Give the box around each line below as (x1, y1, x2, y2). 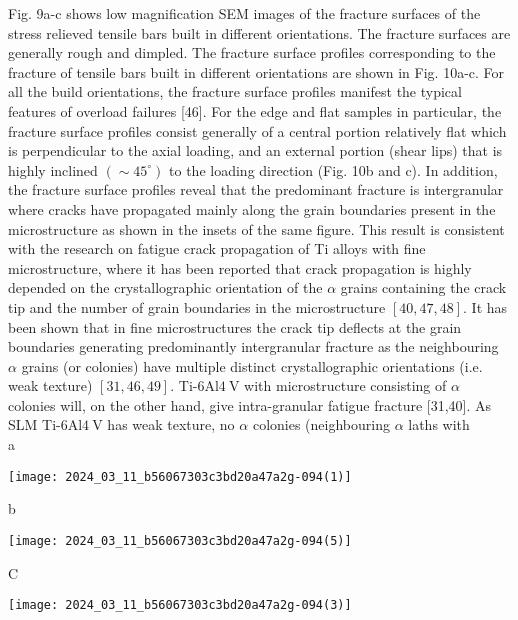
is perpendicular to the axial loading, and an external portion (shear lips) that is (8, 140, 503, 161)
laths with (408, 414, 470, 435)
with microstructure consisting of (244, 375, 447, 396)
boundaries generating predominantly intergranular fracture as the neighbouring (8, 336, 499, 357)
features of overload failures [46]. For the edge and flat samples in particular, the (8, 100, 502, 121)
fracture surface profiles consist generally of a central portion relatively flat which (8, 120, 507, 141)
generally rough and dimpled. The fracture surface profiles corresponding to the (8, 42, 496, 63)
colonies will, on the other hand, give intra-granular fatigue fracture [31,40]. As (8, 394, 492, 415)
